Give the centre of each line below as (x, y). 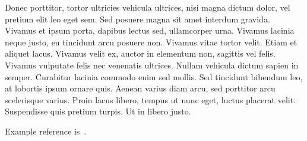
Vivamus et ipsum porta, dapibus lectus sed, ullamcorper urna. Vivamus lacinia (150, 30)
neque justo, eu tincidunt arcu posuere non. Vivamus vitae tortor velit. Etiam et (151, 42)
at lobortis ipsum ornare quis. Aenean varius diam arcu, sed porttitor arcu (140, 88)
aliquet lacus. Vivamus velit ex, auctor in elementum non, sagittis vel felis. (140, 53)
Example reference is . (46, 131)
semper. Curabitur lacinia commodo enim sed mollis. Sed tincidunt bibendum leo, (154, 76)
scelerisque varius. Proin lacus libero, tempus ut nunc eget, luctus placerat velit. (151, 99)
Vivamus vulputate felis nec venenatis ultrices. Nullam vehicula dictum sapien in (152, 65)
